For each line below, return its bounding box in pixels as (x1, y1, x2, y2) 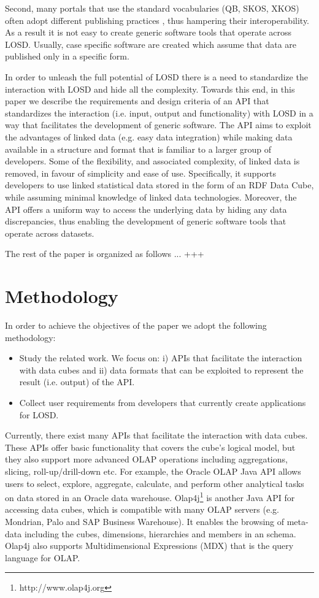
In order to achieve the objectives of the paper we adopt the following (5, 319, 267, 331)
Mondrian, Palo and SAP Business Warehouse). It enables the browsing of (5, 515, 285, 527)
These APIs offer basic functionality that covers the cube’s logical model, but (5, 440, 296, 453)
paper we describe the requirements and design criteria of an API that (5, 94, 269, 107)
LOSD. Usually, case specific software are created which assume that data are (5, 37, 297, 50)
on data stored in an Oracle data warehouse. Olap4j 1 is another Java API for (5, 489, 295, 504)
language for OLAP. (5, 551, 80, 564)
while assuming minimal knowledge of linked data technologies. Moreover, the (5, 190, 297, 203)
